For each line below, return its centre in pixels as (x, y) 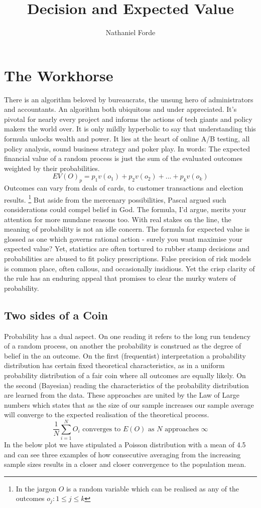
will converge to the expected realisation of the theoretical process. (107, 414)
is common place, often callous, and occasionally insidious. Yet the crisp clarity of (129, 268)
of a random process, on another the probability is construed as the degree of (123, 346)
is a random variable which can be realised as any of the (153, 488)
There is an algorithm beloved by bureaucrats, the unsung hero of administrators (129, 99)
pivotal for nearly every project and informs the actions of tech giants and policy (128, 119)
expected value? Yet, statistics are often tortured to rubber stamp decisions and (127, 248)
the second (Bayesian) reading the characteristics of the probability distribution (126, 385)
